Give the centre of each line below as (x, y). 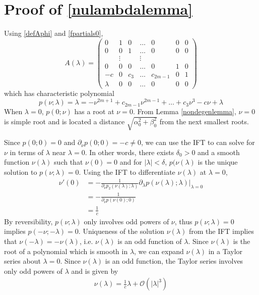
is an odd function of (150, 241)
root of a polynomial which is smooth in (66, 251)
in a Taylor (225, 251)
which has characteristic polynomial (59, 93)
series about (22, 261)
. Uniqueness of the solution (121, 231)
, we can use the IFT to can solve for (198, 142)
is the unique (218, 162)
